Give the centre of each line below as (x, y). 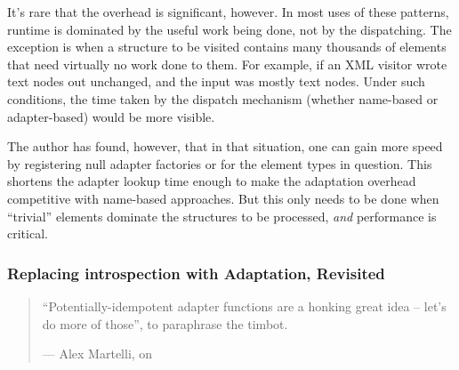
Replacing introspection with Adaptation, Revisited (196, 273)
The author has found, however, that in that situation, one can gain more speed (225, 146)
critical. (28, 233)
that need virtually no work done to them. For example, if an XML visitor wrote (227, 64)
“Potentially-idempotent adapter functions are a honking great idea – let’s (244, 306)
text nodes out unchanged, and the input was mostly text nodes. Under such (216, 81)
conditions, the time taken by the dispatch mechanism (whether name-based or (223, 98)
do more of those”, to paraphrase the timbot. (165, 323)
